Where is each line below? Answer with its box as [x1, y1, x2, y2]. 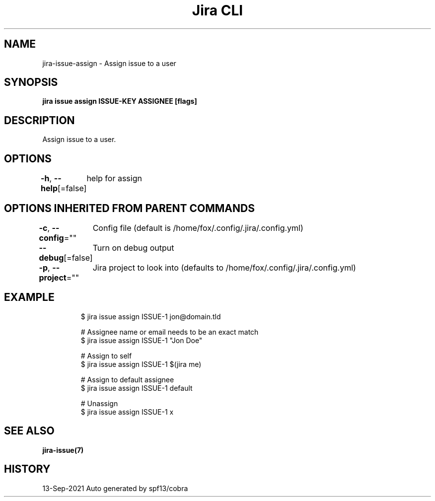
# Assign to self [80, 351, 132, 360]
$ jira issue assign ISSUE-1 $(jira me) [80, 359, 202, 368]
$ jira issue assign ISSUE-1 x [80, 407, 174, 416]
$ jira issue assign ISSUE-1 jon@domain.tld [80, 312, 221, 321]
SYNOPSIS [4, 76, 58, 89]
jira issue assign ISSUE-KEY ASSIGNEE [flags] [42, 97, 197, 106]
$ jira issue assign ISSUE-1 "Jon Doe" [80, 336, 203, 345]
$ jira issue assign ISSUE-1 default [80, 383, 193, 392]
